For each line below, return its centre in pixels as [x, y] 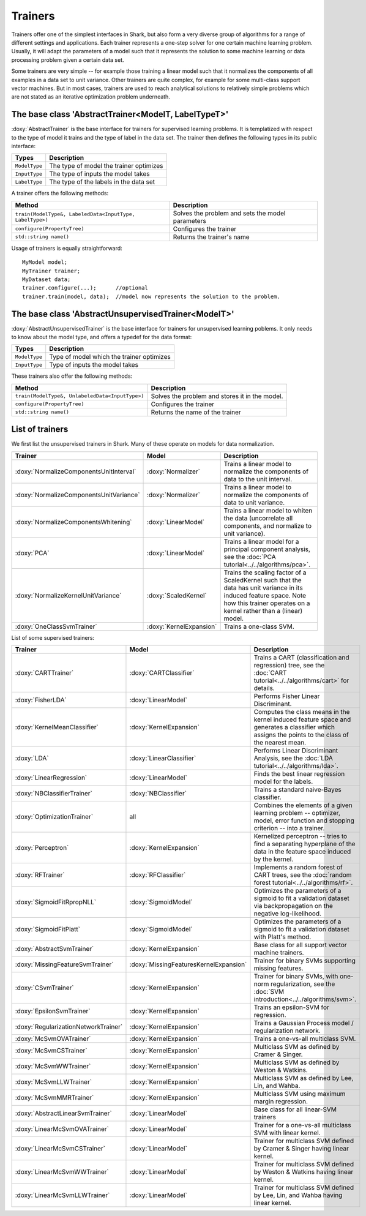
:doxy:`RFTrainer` [40, 875]
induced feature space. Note [265, 595]
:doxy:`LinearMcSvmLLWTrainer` [62, 1195]
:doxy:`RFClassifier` [158, 875]
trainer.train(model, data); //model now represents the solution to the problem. [151, 296]
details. [264, 688]
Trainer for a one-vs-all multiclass [302, 1125]
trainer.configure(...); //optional [85, 288]
